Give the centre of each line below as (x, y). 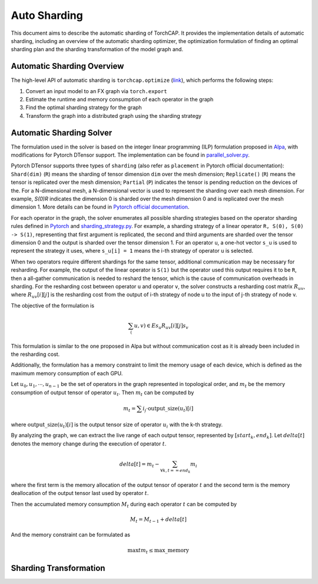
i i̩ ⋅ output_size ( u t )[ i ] (168, 409)
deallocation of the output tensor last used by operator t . (80, 493)
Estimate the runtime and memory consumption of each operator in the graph (120, 100)
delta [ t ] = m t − (139, 465)
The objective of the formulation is (52, 305)
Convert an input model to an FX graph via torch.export (96, 91)
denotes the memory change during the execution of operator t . (89, 443)
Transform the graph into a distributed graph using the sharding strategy (114, 116)
